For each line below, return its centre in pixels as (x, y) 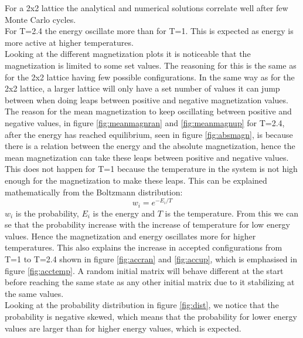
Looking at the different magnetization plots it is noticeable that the (128, 54)
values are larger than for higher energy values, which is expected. (123, 328)
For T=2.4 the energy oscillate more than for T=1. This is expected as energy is (149, 31)
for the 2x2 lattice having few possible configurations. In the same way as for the (150, 77)
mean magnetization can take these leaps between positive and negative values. (147, 157)
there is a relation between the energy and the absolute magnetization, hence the (150, 146)
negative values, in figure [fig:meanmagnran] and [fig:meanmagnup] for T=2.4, (145, 122)
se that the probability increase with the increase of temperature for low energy (147, 224)
